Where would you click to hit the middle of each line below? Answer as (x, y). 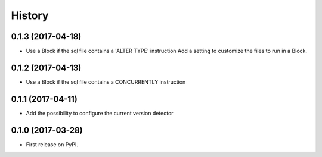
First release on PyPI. (52, 144)
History (30, 15)
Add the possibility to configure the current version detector (100, 113)
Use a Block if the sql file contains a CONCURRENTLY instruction (106, 82)
